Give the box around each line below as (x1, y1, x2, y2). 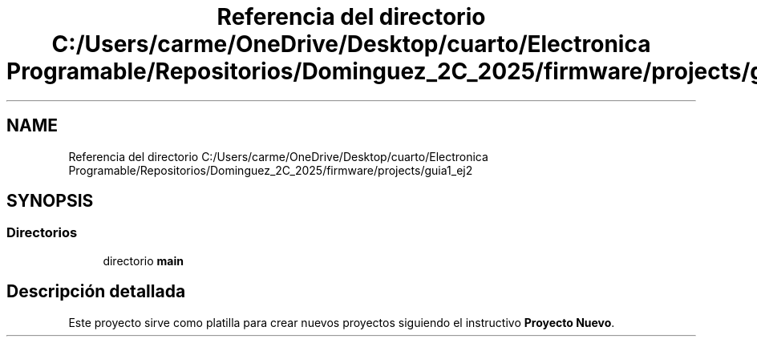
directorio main (103, 253, 184, 268)
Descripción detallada (6, 281, 186, 302)
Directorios (6, 224, 78, 241)
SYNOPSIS (6, 191, 94, 212)
